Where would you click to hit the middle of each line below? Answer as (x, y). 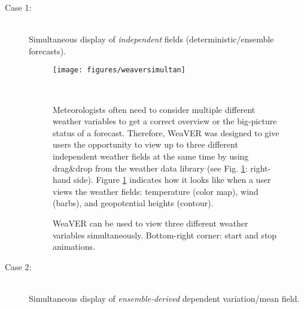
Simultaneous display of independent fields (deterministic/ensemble (151, 39)
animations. (74, 247)
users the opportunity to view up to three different (145, 144)
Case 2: (18, 266)
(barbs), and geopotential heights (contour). (133, 203)
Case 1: (18, 7)
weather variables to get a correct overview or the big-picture (165, 121)
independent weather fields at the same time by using (151, 156)
